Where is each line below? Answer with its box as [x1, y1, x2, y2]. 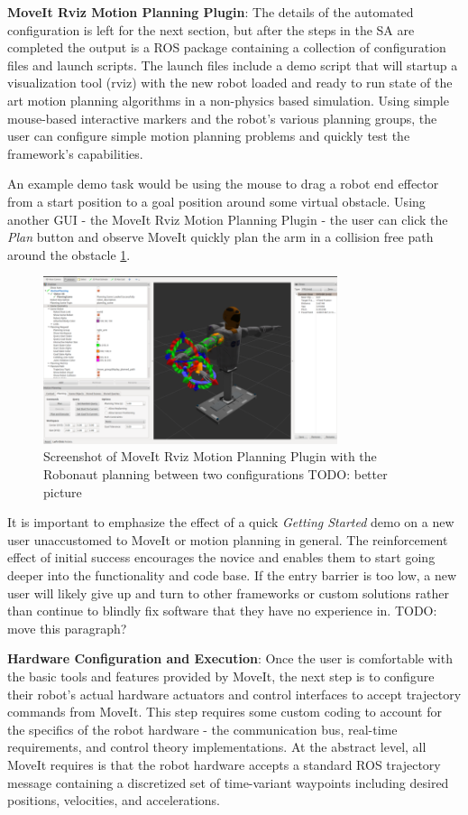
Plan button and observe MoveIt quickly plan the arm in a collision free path [7, 227, 434, 246]
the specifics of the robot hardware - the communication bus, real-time [7, 719, 398, 738]
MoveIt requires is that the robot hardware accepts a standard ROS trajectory [7, 755, 441, 773]
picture [43, 482, 82, 501]
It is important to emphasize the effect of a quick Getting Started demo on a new [7, 513, 454, 532]
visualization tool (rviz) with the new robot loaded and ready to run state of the [7, 73, 453, 92]
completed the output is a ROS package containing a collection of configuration [7, 38, 446, 57]
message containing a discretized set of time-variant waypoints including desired [7, 773, 449, 792]
